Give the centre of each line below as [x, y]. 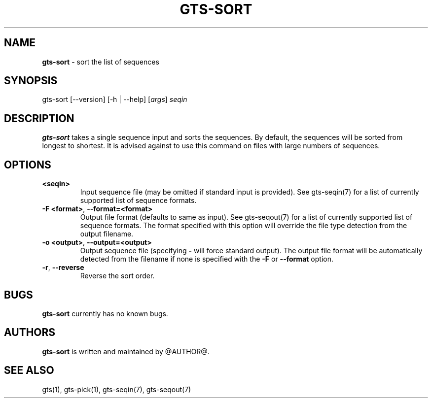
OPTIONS [28, 165]
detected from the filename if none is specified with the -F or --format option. [207, 259]
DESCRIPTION [39, 118]
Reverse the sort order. [117, 276]
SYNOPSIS [31, 81]
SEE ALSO [29, 370]
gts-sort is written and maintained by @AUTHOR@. [126, 351]
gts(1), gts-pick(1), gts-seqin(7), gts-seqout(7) [117, 389]
